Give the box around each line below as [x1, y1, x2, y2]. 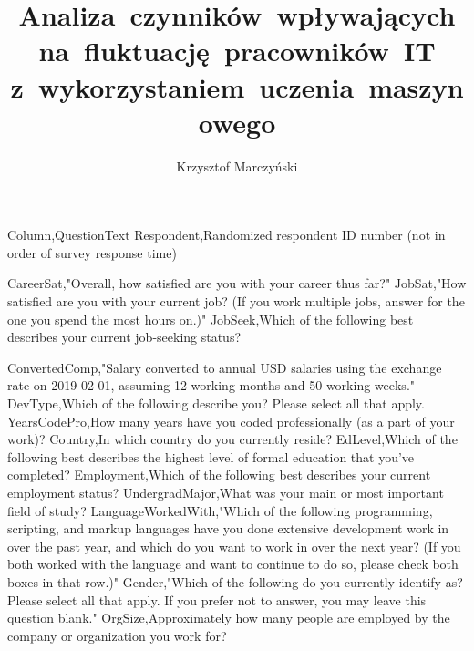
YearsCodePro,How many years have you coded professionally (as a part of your [7, 411, 455, 430]
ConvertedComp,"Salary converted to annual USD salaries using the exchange [7, 357, 442, 377]
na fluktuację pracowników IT [38, 32, 436, 69]
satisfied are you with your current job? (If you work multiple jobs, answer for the [7, 292, 465, 311]
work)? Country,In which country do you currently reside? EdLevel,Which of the [7, 429, 458, 449]
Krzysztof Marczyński [176, 156, 298, 175]
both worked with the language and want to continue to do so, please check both [7, 554, 459, 573]
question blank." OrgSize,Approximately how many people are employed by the [7, 608, 450, 627]
